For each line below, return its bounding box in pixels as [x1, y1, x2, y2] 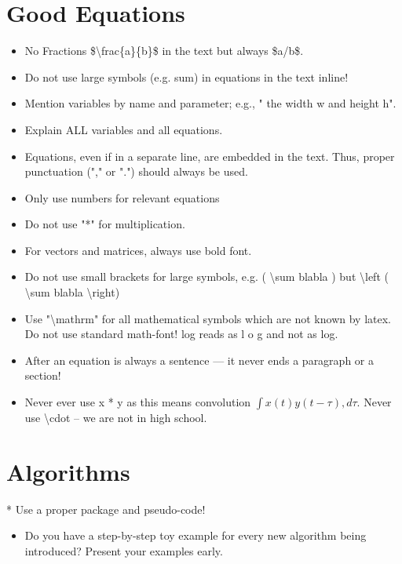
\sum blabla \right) [24, 284, 120, 300]
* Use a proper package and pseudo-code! [6, 500, 206, 517]
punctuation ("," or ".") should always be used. [24, 163, 248, 180]
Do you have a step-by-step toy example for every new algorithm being [24, 527, 367, 544]
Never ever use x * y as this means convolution [24, 394, 251, 410]
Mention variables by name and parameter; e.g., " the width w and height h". [24, 95, 397, 111]
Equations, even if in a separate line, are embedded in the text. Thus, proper [24, 147, 395, 164]
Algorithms [6, 455, 130, 487]
